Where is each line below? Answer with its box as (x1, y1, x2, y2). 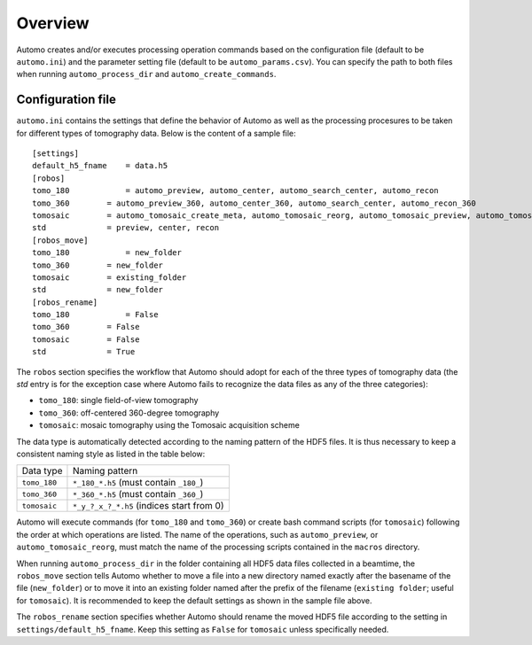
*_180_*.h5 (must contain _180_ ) (72, 477, 204, 489)
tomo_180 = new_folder (32, 248, 182, 258)
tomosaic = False (32, 334, 140, 345)
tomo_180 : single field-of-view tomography (38, 395, 199, 406)
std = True (32, 346, 136, 357)
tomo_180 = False (32, 310, 159, 320)
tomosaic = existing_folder (32, 272, 187, 283)
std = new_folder (32, 284, 164, 295)
